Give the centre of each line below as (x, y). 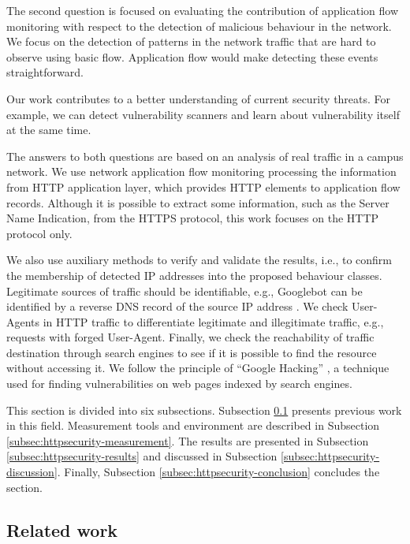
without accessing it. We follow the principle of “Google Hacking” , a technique (198, 368)
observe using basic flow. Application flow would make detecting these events (192, 56)
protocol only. (39, 233)
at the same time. (49, 130)
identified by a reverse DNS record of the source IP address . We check (177, 306)
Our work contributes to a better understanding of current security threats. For (199, 98)
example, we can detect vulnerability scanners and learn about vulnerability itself (203, 114)
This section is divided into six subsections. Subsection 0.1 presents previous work (204, 410)
